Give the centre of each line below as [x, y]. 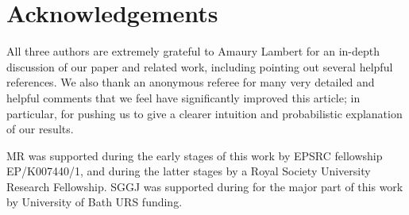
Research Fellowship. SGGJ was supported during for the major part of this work [205, 186]
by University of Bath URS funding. [95, 202]
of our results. [40, 129]
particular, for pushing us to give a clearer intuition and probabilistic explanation [204, 113]
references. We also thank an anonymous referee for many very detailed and [191, 82]
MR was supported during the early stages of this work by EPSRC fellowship [195, 155]
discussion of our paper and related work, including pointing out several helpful [200, 66]
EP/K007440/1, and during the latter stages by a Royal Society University [189, 171]
